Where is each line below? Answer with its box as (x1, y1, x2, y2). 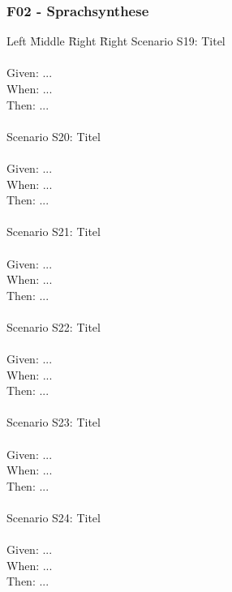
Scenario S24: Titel (6, 509, 101, 526)
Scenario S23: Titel (6, 414, 101, 431)
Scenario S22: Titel (6, 318, 101, 335)
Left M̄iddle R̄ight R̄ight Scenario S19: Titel (6, 32, 226, 49)
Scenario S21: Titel (6, 223, 101, 240)
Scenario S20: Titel (6, 127, 101, 144)
